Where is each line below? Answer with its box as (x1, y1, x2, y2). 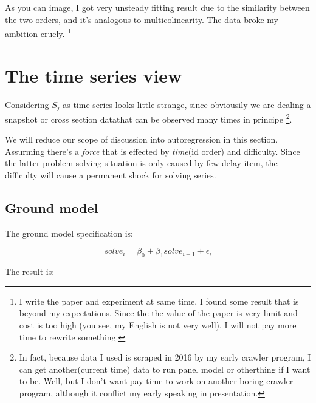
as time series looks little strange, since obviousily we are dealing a (63, 98, 311, 110)
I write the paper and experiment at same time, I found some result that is (19, 294, 299, 307)
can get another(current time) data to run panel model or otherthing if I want (19, 362, 311, 375)
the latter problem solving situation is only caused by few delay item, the (5, 157, 278, 169)
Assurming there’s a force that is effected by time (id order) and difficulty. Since (5, 144, 300, 157)
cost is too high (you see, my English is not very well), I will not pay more (19, 319, 297, 331)
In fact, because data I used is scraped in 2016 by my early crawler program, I (19, 351, 311, 364)
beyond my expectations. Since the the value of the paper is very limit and (19, 306, 298, 319)
